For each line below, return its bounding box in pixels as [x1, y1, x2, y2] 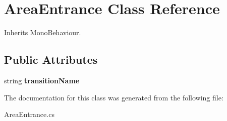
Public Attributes [4, 52, 98, 67]
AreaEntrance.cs [4, 109, 54, 119]
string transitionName [4, 75, 80, 85]
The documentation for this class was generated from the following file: [4, 92, 223, 102]
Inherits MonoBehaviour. [4, 27, 81, 38]
